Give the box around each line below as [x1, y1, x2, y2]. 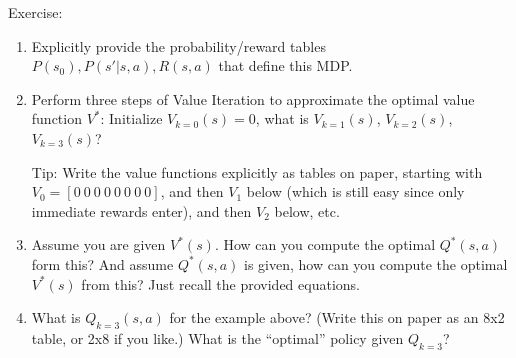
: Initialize [100, 108, 163, 129]
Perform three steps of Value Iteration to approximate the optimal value [31, 88, 475, 109]
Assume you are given [31, 234, 166, 255]
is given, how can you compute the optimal [244, 253, 508, 274]
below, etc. [274, 200, 340, 221]
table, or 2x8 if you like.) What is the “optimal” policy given [31, 327, 404, 348]
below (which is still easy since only [246, 181, 465, 202]
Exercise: [8, 2, 63, 22]
